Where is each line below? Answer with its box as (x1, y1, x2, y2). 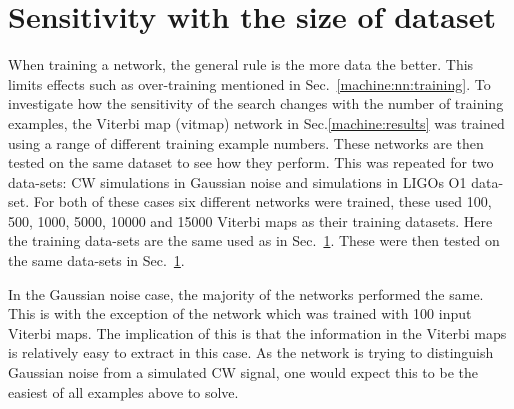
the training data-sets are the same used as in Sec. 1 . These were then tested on (8, 230, 500, 251)
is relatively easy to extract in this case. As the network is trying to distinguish (8, 342, 494, 363)
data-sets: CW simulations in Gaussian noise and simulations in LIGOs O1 (8, 171, 467, 192)
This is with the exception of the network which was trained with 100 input (8, 303, 472, 324)
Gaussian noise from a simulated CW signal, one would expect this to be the (8, 362, 478, 383)
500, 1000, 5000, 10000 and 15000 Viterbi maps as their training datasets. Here (8, 210, 493, 231)
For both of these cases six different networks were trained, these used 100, (33, 191, 492, 212)
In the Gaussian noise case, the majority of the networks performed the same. (8, 283, 484, 304)
